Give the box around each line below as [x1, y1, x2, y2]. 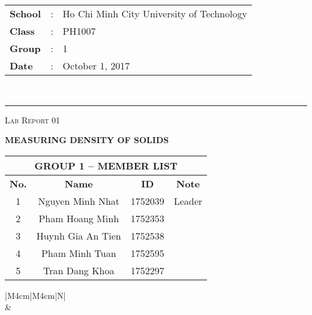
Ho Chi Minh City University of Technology [62, 7, 247, 20]
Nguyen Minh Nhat [38, 193, 120, 208]
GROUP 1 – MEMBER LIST [34, 158, 178, 172]
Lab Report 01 [5, 113, 61, 126]
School [10, 7, 41, 20]
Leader [173, 193, 203, 208]
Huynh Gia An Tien [36, 228, 121, 243]
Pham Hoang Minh [38, 211, 119, 225]
